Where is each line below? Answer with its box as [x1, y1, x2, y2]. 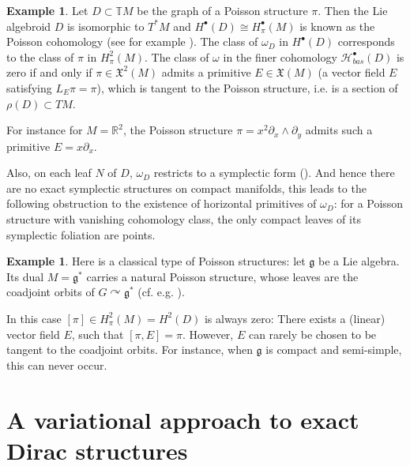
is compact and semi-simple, [265, 341, 402, 358]
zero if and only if [6, 64, 92, 81]
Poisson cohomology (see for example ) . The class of [6, 33, 258, 50]
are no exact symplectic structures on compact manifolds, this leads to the [6, 179, 367, 196]
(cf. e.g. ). [137, 284, 185, 300]
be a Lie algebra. [318, 253, 400, 269]
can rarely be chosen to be [248, 325, 377, 342]
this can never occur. [6, 356, 107, 373]
